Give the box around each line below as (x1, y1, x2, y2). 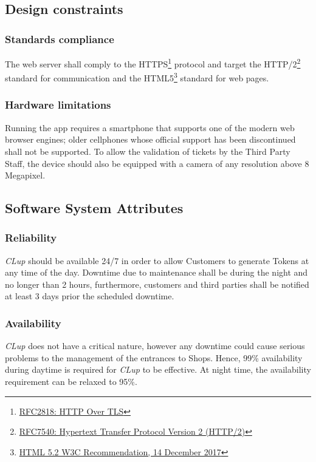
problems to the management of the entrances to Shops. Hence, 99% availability (5, 351, 303, 364)
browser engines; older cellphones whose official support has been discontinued (5, 133, 296, 146)
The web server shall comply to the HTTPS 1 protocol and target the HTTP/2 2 (5, 56, 301, 70)
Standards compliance (5, 31, 114, 46)
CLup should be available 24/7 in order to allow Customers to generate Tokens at (5, 254, 309, 267)
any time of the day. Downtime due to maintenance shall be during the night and (5, 266, 308, 279)
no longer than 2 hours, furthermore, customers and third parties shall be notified (5, 277, 309, 290)
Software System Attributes (5, 199, 184, 217)
